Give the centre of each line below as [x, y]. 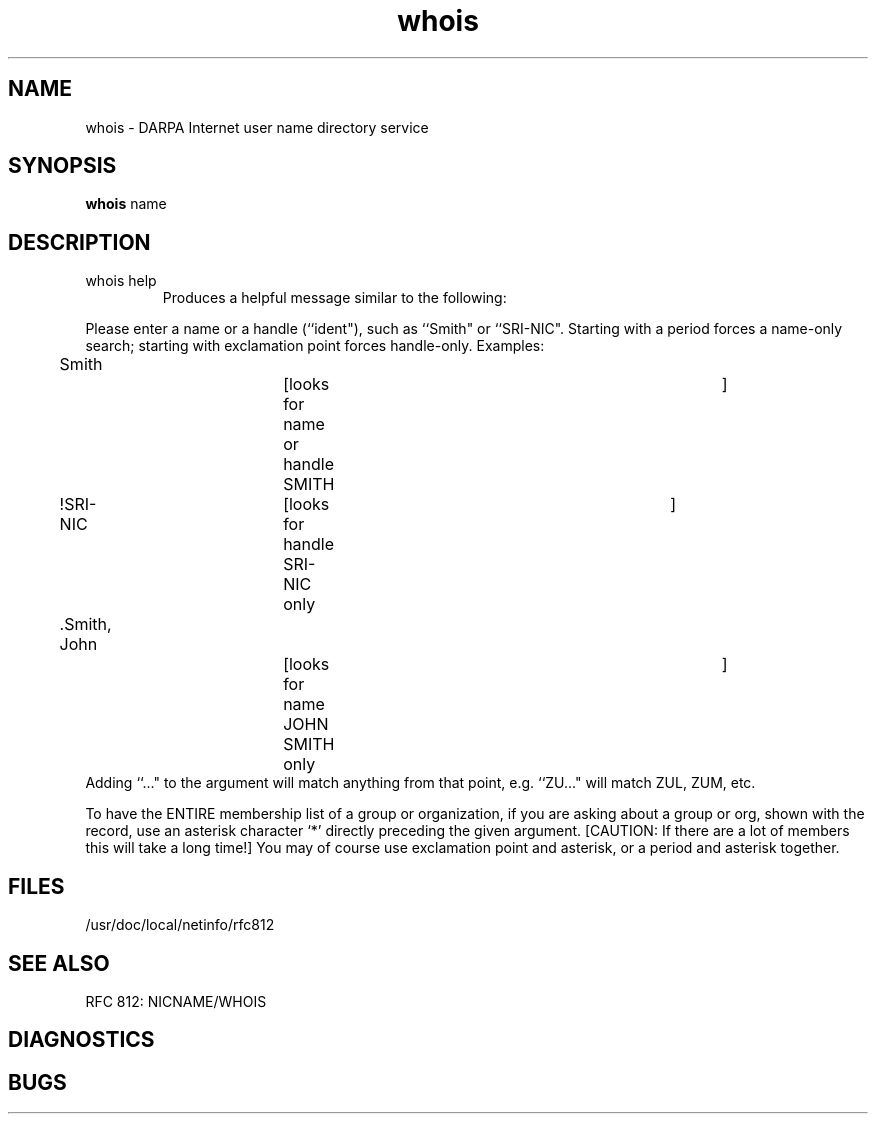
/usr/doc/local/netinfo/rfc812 [180, 925]
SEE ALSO [59, 963]
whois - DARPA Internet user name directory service [257, 127]
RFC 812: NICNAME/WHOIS [176, 1001]
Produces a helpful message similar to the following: [334, 298]
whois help [121, 281]
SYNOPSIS [62, 166]
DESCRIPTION [79, 242]
